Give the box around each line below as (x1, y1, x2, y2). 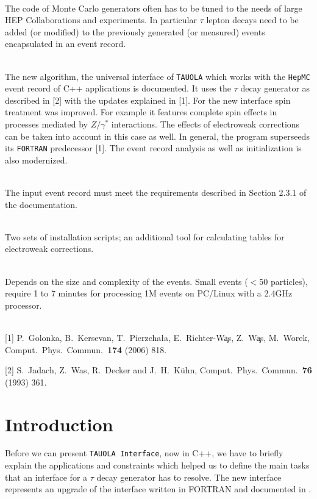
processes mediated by (5, 118, 88, 130)
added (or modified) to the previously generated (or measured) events (5, 25, 265, 38)
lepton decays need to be (206, 13, 299, 26)
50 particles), (259, 275, 308, 287)
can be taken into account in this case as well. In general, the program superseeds (5, 129, 310, 142)
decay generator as (240, 82, 310, 95)
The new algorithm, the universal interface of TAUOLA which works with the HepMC (5, 70, 310, 82)
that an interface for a (5, 470, 88, 483)
